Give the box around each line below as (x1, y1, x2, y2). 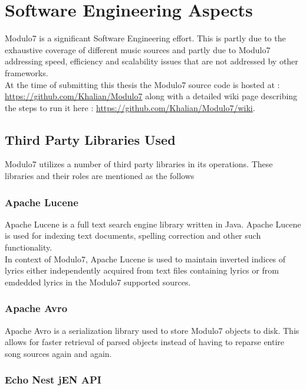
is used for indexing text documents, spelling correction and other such (5, 229, 261, 242)
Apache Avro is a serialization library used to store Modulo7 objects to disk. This (5, 324, 300, 336)
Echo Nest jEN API (5, 372, 101, 387)
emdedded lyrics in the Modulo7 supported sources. (5, 275, 191, 288)
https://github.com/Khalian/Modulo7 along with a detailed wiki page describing (5, 90, 298, 102)
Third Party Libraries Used (5, 130, 176, 148)
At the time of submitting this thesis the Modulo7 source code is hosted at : (5, 78, 280, 90)
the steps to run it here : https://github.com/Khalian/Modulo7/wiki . (5, 101, 255, 113)
